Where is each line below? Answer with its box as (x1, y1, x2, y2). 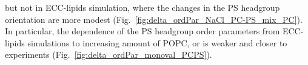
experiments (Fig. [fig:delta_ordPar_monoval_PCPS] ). (5, 48, 212, 61)
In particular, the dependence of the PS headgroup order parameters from (5, 25, 280, 37)
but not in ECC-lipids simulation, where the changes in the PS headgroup (5, 1, 280, 13)
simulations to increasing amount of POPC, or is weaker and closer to (27, 36, 287, 49)
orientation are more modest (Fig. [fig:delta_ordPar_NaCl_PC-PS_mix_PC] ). (5, 13, 303, 25)
